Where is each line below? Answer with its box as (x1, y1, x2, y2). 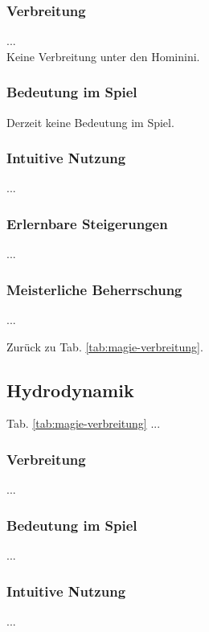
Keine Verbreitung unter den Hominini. (6, 47, 200, 64)
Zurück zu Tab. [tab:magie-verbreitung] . (6, 338, 203, 355)
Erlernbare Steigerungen (6, 213, 168, 233)
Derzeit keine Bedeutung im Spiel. (6, 113, 174, 130)
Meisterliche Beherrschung (6, 279, 182, 299)
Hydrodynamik (6, 377, 134, 402)
